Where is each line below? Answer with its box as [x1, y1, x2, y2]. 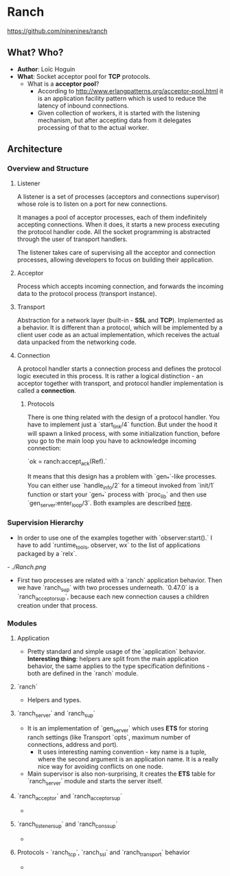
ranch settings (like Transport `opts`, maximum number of [27, 733, 191, 741]
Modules [7, 619, 38, 628]
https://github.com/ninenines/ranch [7, 27, 108, 35]
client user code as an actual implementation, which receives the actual [16, 331, 220, 339]
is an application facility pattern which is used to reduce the [37, 94, 207, 102]
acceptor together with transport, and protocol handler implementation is [16, 379, 224, 388]
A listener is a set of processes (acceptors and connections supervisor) [16, 193, 220, 201]
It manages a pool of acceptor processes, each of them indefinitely [16, 214, 207, 222]
